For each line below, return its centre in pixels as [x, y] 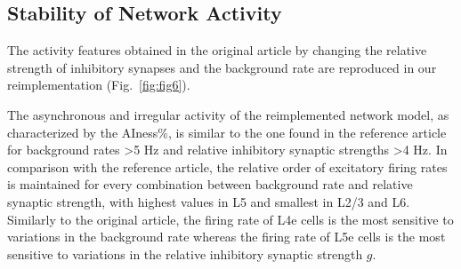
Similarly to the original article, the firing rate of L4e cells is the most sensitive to [230, 219]
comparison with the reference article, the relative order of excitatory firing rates [227, 166]
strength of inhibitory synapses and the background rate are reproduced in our [222, 67]
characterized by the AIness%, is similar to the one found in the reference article [227, 132]
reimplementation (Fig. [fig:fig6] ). [99, 85]
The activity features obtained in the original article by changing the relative [217, 50]
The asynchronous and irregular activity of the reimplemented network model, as [228, 114]
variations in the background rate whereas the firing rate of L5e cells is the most [226, 237]
